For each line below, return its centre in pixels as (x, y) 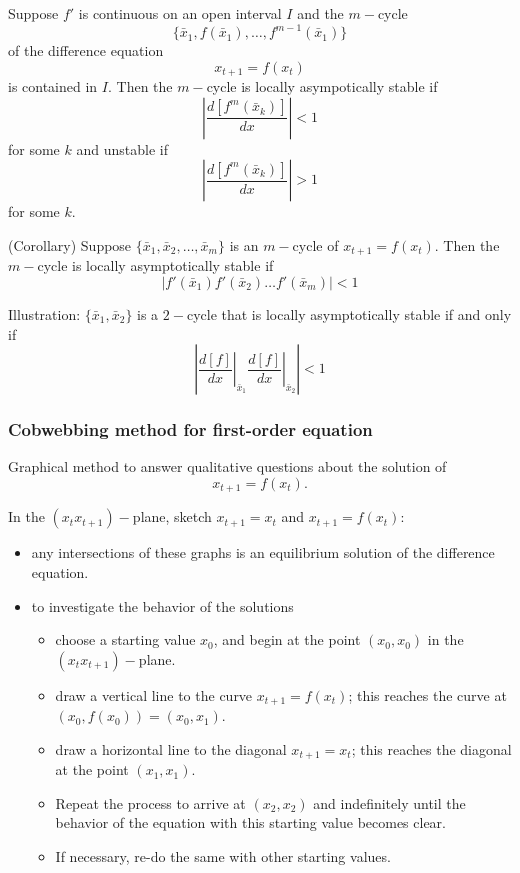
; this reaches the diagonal (431, 748)
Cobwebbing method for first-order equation (190, 429)
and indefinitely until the (389, 802)
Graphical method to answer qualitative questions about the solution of (227, 466)
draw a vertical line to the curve (154, 694)
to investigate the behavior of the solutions (162, 605)
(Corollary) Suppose (70, 244)
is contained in (53, 86)
